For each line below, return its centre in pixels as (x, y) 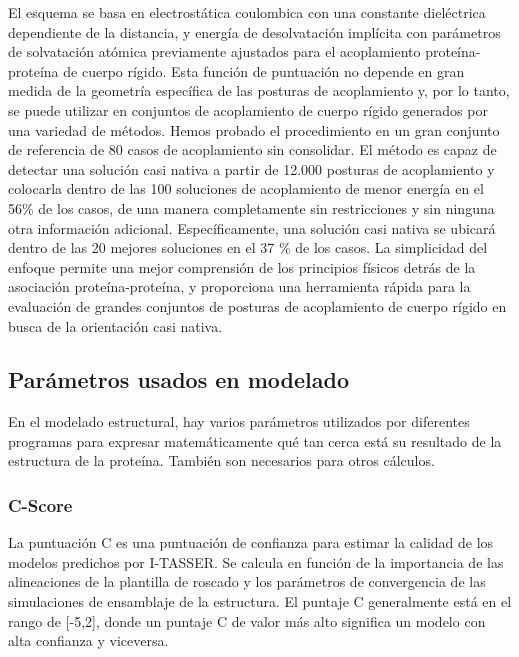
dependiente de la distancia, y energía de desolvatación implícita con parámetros (254, 31)
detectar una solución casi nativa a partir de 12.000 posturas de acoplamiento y (251, 168)
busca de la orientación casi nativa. (115, 325)
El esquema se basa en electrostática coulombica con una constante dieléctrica (247, 12)
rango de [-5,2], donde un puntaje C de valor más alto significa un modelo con (247, 620)
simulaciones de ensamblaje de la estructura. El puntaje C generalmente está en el (260, 601)
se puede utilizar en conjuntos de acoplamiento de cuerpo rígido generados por (248, 109)
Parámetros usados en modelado (179, 379)
